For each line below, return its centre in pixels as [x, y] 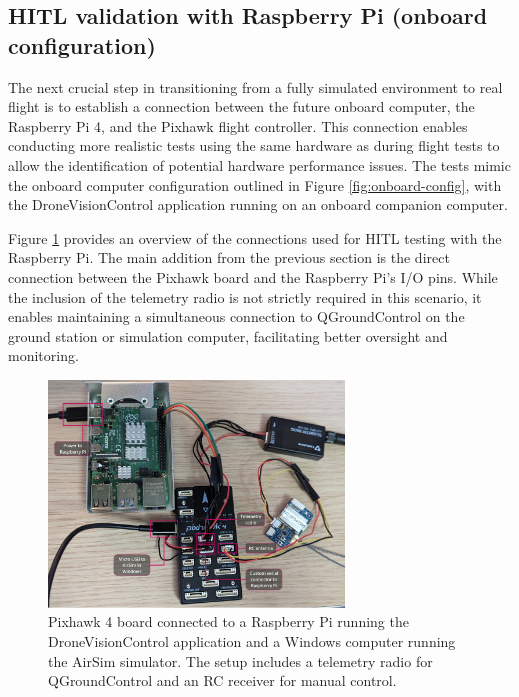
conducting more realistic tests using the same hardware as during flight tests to [254, 145]
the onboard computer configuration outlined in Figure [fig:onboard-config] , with [255, 184]
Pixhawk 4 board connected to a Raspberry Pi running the [228, 621]
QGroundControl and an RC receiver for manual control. [222, 680]
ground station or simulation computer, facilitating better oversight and [228, 335]
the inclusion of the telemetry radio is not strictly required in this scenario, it [245, 296]
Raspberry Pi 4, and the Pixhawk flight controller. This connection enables [238, 125]
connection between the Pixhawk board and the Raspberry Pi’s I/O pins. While [253, 276]
